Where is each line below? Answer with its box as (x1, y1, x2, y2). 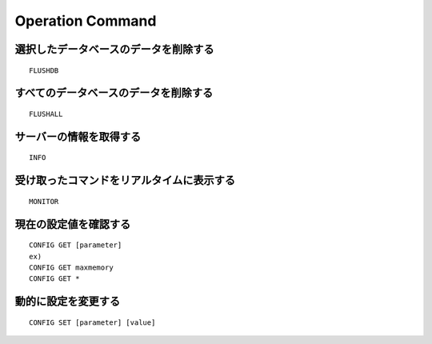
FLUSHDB (29, 66, 59, 75)
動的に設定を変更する (14, 294, 120, 308)
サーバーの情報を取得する (14, 130, 142, 143)
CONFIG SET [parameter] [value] (29, 318, 156, 327)
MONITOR (29, 197, 59, 206)
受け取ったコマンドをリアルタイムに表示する (14, 174, 236, 187)
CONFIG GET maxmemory (29, 262, 114, 272)
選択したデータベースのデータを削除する (14, 42, 214, 56)
